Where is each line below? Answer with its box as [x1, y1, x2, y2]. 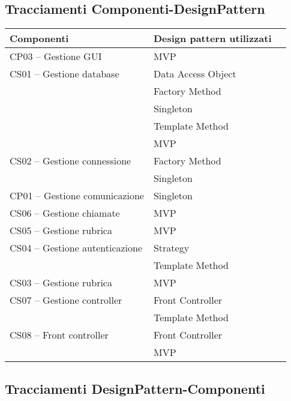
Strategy [153, 241, 190, 255]
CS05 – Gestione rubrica [10, 223, 112, 238]
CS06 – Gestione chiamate [10, 206, 120, 220]
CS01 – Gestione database [10, 67, 119, 81]
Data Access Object [153, 67, 236, 81]
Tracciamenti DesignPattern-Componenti [5, 379, 265, 397]
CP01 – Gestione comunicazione [10, 188, 144, 203]
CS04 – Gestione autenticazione [10, 241, 143, 255]
